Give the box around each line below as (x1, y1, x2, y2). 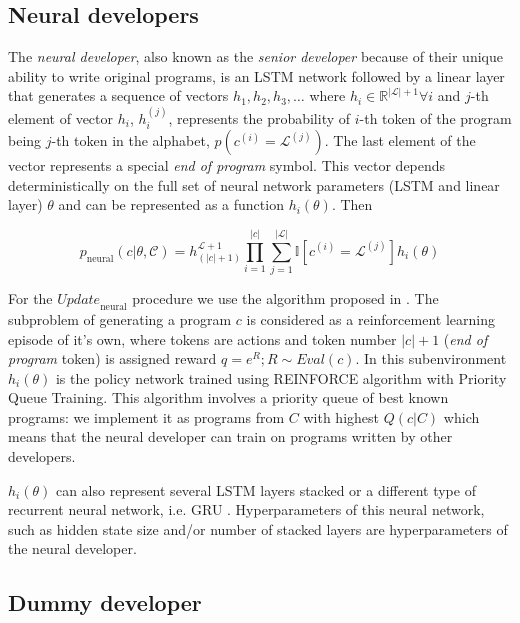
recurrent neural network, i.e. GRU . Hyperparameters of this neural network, (8, 499, 485, 520)
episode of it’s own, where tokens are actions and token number (8, 328, 397, 349)
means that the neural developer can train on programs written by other (8, 426, 453, 447)
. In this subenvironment (355, 348, 507, 369)
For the (8, 288, 53, 309)
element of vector (8, 107, 114, 128)
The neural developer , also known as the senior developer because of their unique (8, 46, 503, 67)
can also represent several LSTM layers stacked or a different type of (55, 479, 476, 500)
